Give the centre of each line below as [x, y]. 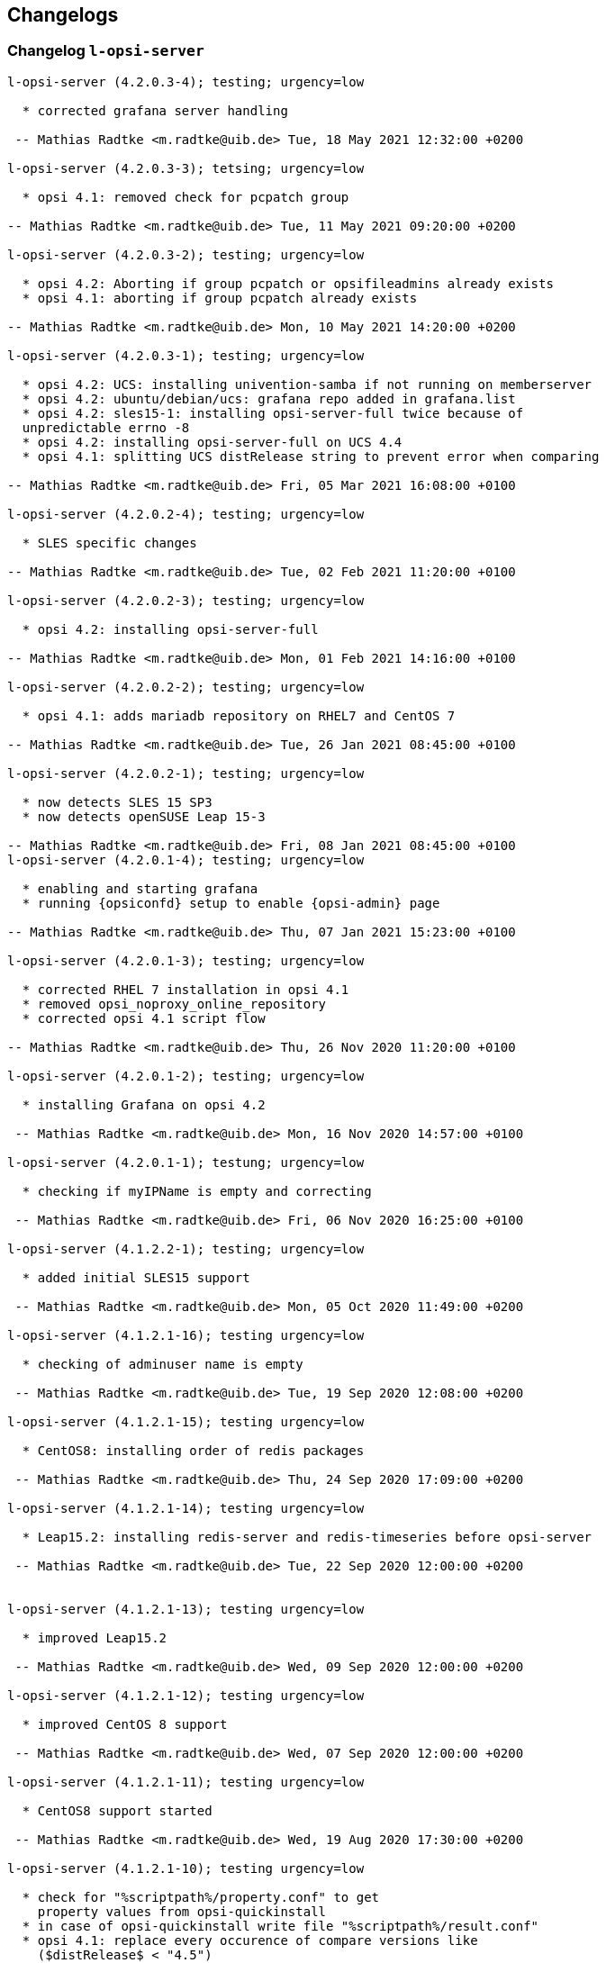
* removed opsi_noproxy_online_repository [174, 1004]
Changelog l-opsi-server [106, 51]
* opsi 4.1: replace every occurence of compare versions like [250, 1940]
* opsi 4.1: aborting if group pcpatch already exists [220, 298]
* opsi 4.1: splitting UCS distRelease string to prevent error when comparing [311, 456]
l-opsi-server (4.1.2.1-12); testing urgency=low [186, 1695]
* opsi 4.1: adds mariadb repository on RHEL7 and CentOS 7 [239, 715]
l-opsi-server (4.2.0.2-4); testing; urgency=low [186, 514]
